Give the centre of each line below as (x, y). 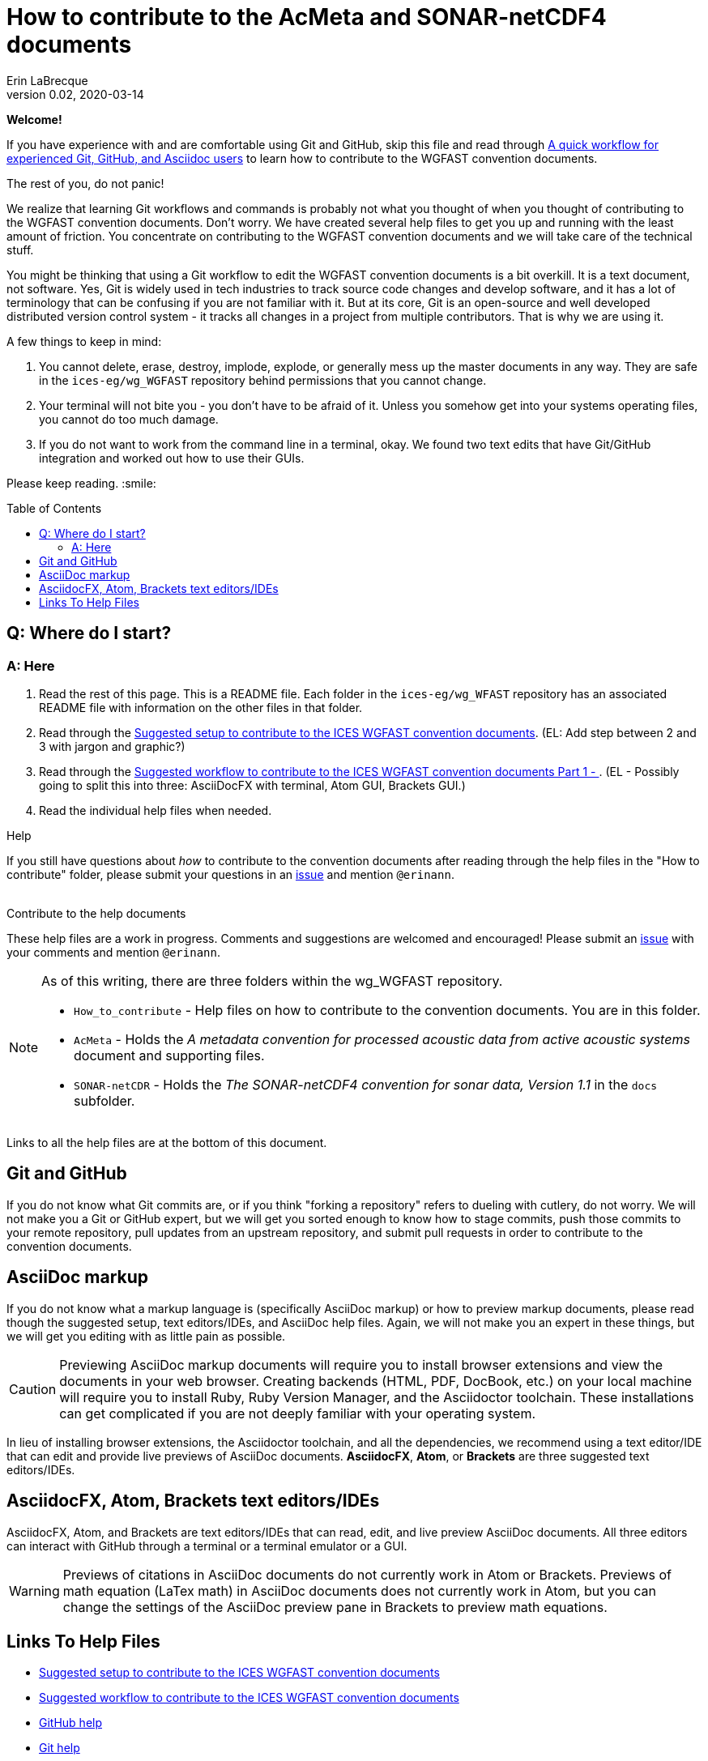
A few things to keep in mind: (84, 341)
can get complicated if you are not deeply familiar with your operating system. (298, 1413)
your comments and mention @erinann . (113, 952)
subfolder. (104, 1100)
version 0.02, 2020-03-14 (75, 94)
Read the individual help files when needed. (156, 810)
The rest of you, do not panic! (85, 183)
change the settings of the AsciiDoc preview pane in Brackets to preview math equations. (335, 1607)
